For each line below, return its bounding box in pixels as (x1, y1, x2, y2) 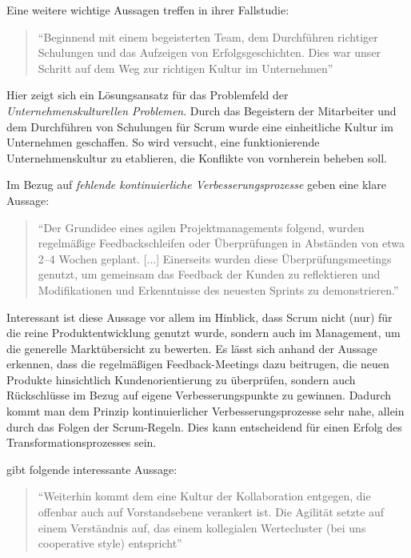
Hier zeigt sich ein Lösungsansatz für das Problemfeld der (6, 86, 289, 103)
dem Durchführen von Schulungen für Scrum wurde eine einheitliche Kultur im (6, 118, 393, 134)
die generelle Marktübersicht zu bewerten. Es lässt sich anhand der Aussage (6, 339, 377, 356)
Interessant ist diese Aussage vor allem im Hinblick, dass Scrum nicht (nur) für (6, 308, 393, 325)
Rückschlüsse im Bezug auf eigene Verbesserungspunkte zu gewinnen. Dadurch (6, 387, 392, 403)
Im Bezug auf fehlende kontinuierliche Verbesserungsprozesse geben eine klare (6, 176, 386, 193)
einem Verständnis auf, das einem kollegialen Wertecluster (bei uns (38, 519, 366, 536)
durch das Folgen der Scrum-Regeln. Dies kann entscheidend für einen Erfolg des (6, 418, 402, 435)
